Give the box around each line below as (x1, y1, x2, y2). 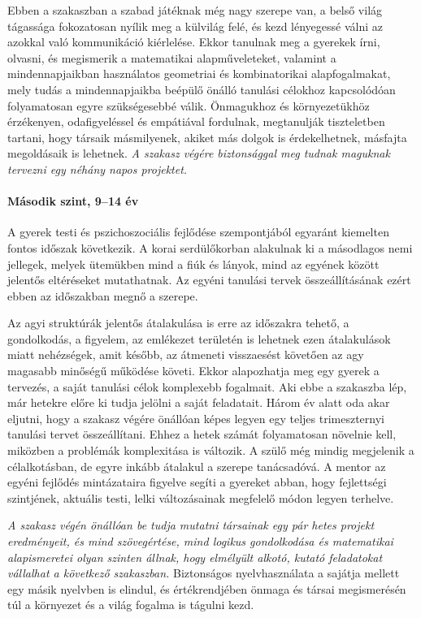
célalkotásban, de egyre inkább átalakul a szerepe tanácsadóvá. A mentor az (7, 457, 386, 474)
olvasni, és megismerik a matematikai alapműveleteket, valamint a (7, 49, 336, 66)
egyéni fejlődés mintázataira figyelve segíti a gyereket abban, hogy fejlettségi (7, 473, 387, 491)
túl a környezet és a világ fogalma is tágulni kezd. (7, 596, 254, 613)
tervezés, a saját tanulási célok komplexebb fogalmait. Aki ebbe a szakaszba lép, (7, 378, 407, 395)
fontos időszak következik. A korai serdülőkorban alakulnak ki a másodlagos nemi (7, 239, 413, 256)
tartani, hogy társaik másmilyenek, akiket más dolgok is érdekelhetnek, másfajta (7, 128, 407, 145)
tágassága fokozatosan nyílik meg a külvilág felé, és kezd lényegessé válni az (7, 17, 383, 34)
